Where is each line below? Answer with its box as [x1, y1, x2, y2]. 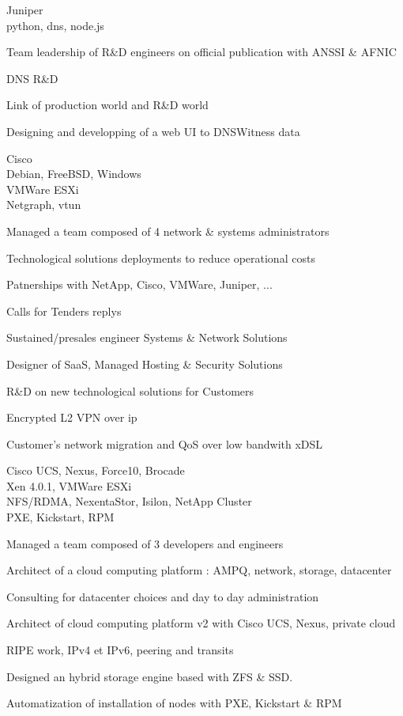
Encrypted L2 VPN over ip [6, 409, 137, 426]
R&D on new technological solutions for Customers [6, 382, 254, 399]
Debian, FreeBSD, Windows [6, 165, 141, 182]
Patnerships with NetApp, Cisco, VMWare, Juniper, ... [6, 276, 273, 293]
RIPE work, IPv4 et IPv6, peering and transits [6, 642, 234, 658]
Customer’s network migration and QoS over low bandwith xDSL [6, 435, 323, 452]
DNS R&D [6, 70, 58, 86]
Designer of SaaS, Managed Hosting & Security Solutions [6, 355, 283, 372]
